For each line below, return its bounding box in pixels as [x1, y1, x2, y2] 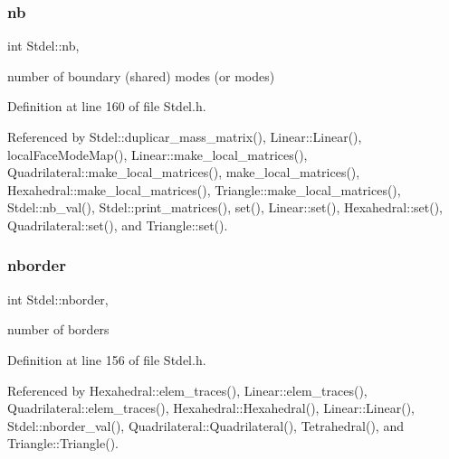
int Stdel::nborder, [7, 289, 109, 308]
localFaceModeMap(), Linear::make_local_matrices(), [7, 145, 308, 164]
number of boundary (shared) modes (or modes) [7, 66, 275, 85]
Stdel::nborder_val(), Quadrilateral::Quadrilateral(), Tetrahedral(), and [7, 416, 404, 435]
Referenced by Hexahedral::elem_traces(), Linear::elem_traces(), [7, 380, 368, 399]
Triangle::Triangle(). [7, 434, 119, 453]
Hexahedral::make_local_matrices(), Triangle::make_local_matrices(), [7, 180, 401, 199]
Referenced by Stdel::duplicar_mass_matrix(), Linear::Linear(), [7, 127, 362, 145]
